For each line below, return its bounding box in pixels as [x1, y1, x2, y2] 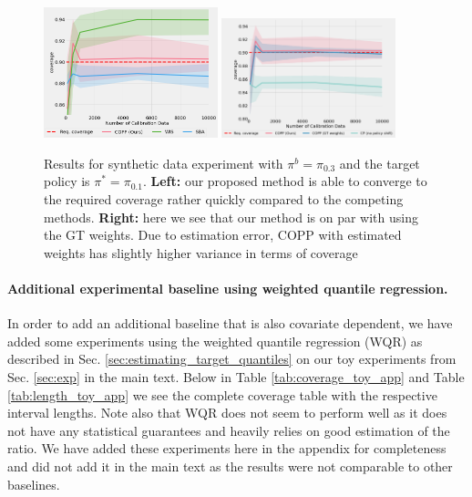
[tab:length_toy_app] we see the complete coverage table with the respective [7, 385, 437, 404]
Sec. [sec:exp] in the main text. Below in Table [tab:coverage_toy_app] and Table [7, 367, 465, 386]
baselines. [7, 474, 60, 493]
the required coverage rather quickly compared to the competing [44, 190, 404, 208]
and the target [339, 153, 420, 172]
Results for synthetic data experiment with [44, 153, 283, 172]
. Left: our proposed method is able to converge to [142, 171, 427, 191]
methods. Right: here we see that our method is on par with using [44, 207, 418, 226]
